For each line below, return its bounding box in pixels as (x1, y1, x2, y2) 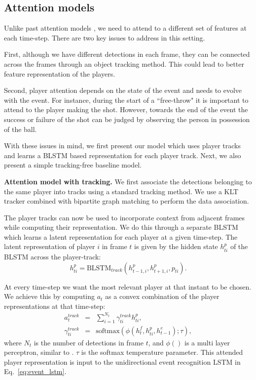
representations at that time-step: (4, 300, 106, 311)
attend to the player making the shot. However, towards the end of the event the (4, 104, 248, 115)
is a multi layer (184, 337, 230, 347)
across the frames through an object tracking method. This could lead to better (4, 58, 245, 69)
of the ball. (4, 124, 37, 134)
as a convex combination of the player (105, 291, 219, 301)
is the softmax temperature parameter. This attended (81, 347, 243, 357)
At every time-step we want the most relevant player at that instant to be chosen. (4, 281, 252, 292)
